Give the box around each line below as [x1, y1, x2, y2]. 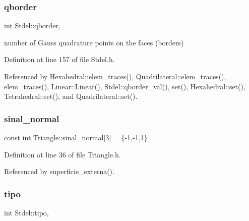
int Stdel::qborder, [4, 20, 60, 31]
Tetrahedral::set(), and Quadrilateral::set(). [4, 91, 138, 101]
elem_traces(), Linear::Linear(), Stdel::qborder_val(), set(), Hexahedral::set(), [4, 81, 245, 91]
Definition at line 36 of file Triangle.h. [4, 149, 121, 159]
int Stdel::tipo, [4, 207, 49, 217]
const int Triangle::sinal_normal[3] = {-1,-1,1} [4, 132, 148, 142]
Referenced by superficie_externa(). [4, 166, 114, 177]
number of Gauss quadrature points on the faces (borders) [4, 37, 184, 47]
